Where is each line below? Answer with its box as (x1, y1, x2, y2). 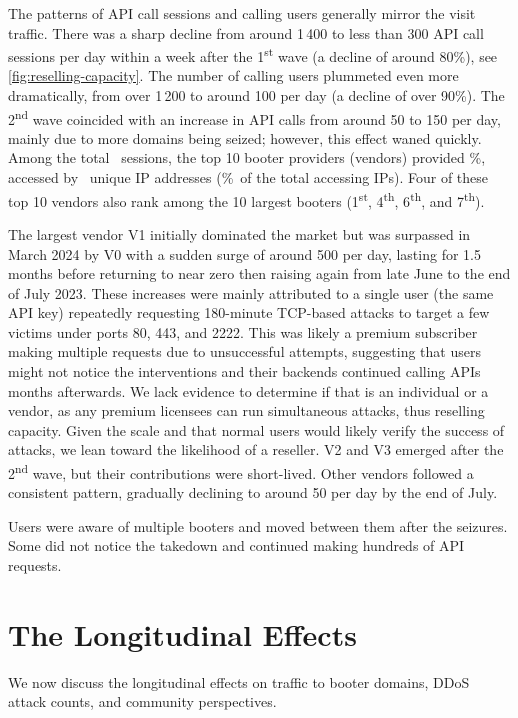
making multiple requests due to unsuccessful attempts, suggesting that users (8, 341, 481, 362)
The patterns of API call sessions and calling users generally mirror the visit (8, 3, 476, 23)
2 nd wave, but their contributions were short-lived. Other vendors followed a (8, 460, 474, 483)
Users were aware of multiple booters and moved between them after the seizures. (8, 515, 508, 536)
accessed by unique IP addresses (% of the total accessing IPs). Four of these (8, 167, 489, 188)
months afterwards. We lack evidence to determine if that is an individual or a (8, 380, 489, 401)
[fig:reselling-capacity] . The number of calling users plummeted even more (8, 65, 459, 86)
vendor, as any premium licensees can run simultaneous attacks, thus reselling (8, 400, 485, 421)
